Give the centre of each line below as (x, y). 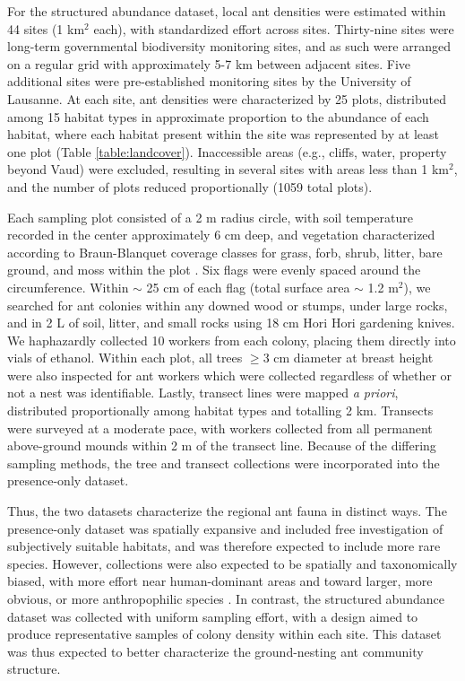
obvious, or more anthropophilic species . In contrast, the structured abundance (226, 598)
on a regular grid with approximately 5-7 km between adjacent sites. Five (209, 63)
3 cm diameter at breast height (348, 358)
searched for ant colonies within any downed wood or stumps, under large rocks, (228, 305)
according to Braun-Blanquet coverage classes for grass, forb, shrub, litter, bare (225, 252)
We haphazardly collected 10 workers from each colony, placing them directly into (232, 340)
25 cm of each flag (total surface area (248, 287)
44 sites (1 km (46, 28)
